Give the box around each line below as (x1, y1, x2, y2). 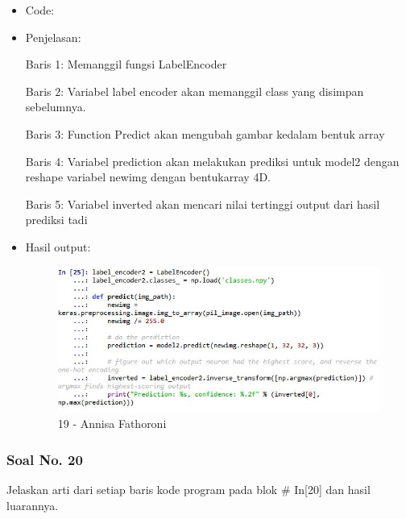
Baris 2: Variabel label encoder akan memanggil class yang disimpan (25, 82, 364, 99)
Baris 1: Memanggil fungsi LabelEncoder (25, 56, 227, 73)
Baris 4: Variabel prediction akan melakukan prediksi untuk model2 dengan (25, 152, 400, 169)
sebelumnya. (25, 98, 86, 115)
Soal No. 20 (6, 449, 83, 469)
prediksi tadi (25, 211, 88, 228)
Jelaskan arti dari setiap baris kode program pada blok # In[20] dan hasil (6, 481, 371, 498)
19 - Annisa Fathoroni (57, 415, 167, 432)
